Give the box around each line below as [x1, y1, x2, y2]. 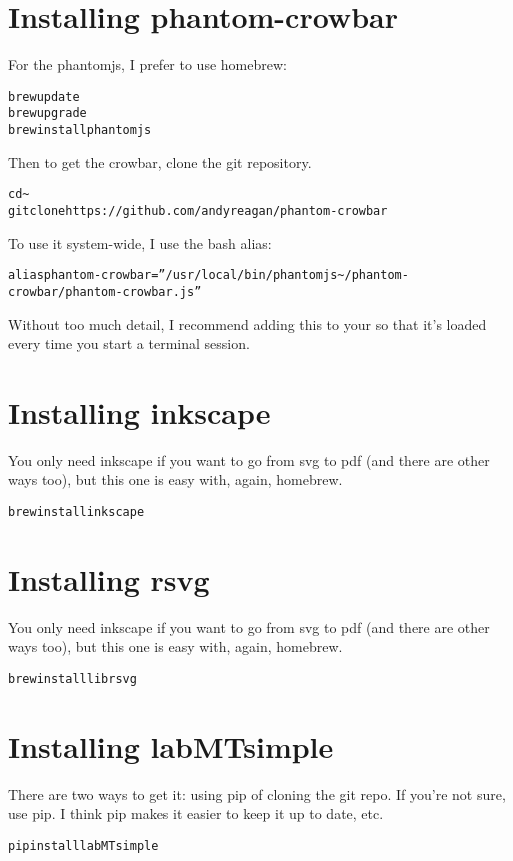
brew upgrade [8, 106, 87, 121]
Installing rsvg [8, 558, 210, 599]
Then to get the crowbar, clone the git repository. [8, 151, 312, 172]
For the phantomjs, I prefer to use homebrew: [8, 54, 287, 75]
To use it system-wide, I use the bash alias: [8, 232, 272, 253]
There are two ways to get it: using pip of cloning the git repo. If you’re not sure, [8, 783, 506, 804]
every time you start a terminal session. [8, 333, 250, 354]
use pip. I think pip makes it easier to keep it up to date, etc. [8, 803, 384, 824]
